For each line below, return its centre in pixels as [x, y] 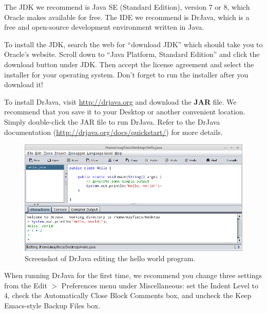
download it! [24, 84]
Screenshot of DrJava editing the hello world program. [110, 258]
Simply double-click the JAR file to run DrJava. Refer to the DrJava [112, 121]
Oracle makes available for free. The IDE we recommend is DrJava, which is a [127, 17]
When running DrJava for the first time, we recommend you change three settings [133, 275]
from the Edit [26, 285]
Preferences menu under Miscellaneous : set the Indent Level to [160, 285]
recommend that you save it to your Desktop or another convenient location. [125, 112]
